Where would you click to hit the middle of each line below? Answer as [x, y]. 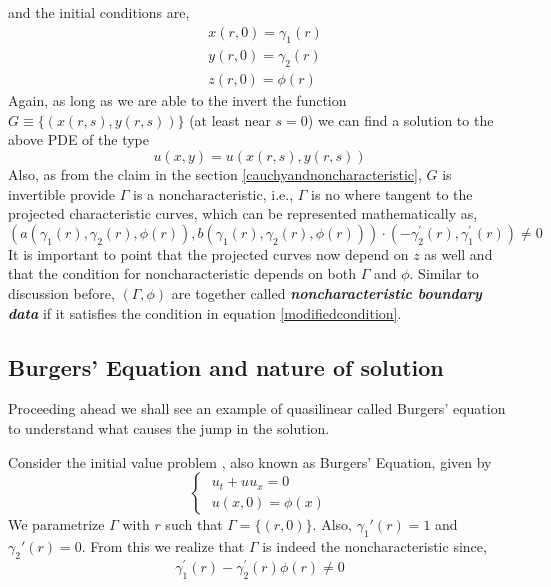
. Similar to [444, 273]
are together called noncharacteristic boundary [326, 293]
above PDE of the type [78, 139]
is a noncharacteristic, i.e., [213, 193]
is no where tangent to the [392, 193]
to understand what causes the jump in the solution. [169, 428]
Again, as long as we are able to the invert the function [177, 100]
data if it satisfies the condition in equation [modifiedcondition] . [205, 312]
